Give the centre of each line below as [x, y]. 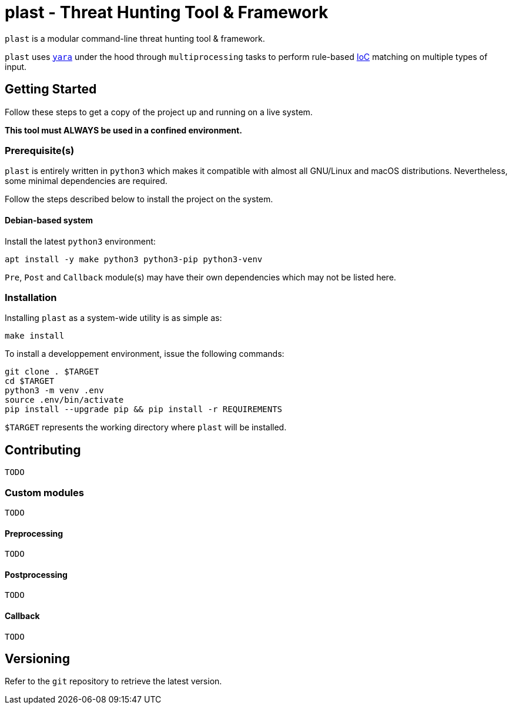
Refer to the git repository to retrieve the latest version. [113, 681]
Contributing [43, 450]
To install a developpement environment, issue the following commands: [145, 354]
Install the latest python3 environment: [80, 241]
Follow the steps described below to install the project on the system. [139, 199]
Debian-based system [49, 220]
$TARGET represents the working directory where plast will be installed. [146, 427]
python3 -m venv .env [54, 391]
